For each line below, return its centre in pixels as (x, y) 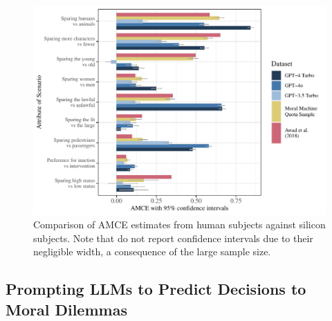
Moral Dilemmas (66, 309)
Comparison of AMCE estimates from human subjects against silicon (179, 224)
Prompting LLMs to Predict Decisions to (156, 289)
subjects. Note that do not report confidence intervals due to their (173, 238)
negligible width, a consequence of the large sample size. (152, 251)
